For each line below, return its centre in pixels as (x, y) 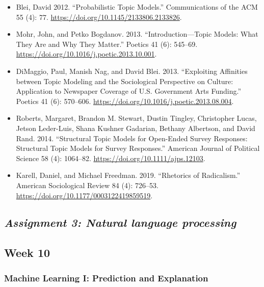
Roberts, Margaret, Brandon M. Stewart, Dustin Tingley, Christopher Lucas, (136, 118)
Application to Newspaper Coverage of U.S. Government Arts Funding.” (129, 91)
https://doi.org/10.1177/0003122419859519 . (84, 195)
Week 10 (27, 253)
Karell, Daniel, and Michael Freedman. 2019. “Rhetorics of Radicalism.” (128, 175)
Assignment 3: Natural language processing (120, 223)
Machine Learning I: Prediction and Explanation (106, 278)
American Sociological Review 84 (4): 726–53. (87, 185)
